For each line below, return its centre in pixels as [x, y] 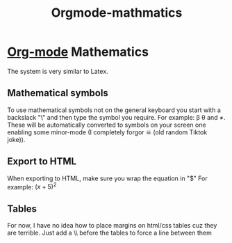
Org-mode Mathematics [78, 52]
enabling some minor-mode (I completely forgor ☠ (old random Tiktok [107, 132]
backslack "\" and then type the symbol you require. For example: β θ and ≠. [116, 117]
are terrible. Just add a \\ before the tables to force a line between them [109, 233]
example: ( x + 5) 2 [32, 186]
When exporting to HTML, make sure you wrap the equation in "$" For [107, 178]
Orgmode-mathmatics [117, 13]
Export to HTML [42, 162]
